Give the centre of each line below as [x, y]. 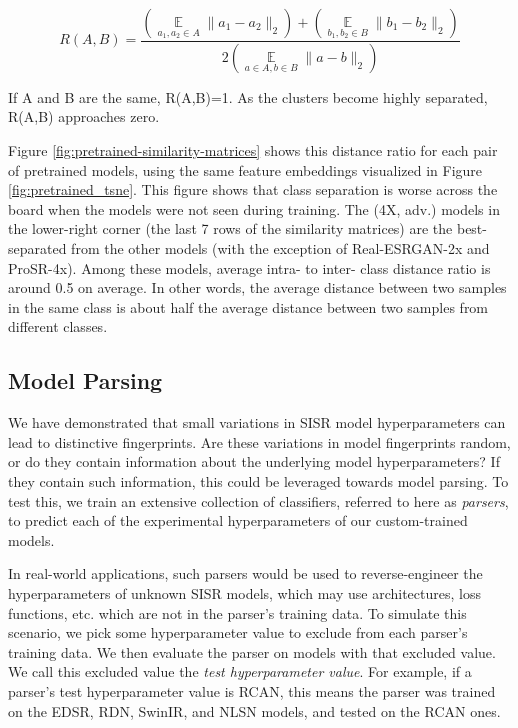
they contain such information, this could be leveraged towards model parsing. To [258, 480]
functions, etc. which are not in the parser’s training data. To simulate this [237, 612]
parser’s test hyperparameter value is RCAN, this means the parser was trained [252, 690]
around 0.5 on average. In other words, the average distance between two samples [257, 287]
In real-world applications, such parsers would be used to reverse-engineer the [245, 573]
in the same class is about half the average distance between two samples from [248, 306]
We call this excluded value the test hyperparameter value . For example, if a [240, 671]
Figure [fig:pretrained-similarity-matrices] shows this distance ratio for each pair [253, 150]
